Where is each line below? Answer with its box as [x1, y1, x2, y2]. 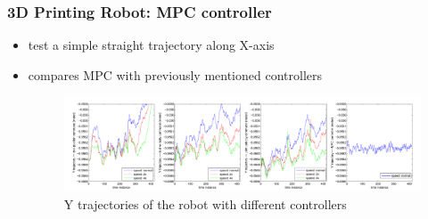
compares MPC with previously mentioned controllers [28, 65, 322, 84]
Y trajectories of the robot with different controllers [63, 194, 347, 213]
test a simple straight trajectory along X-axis [28, 36, 275, 54]
